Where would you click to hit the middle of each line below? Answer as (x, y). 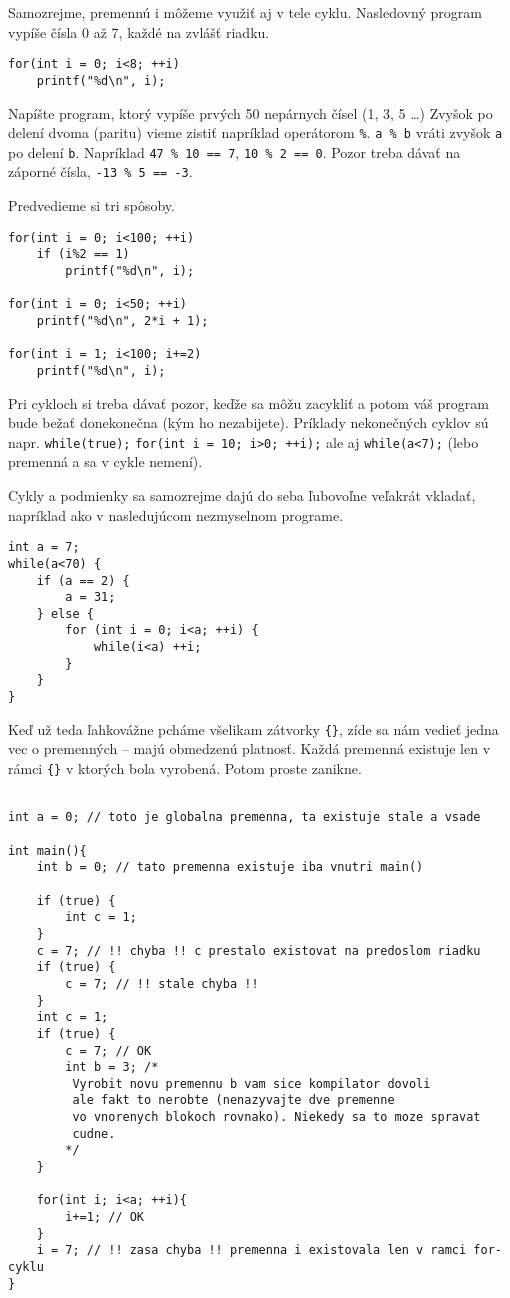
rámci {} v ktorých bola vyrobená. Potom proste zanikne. (185, 768)
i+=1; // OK (105, 1217)
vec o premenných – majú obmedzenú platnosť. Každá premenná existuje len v (249, 748)
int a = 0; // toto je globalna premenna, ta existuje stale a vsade (244, 817)
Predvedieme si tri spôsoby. (91, 205)
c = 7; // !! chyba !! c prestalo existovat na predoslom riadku (258, 950)
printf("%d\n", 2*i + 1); (122, 320)
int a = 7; (44, 547)
